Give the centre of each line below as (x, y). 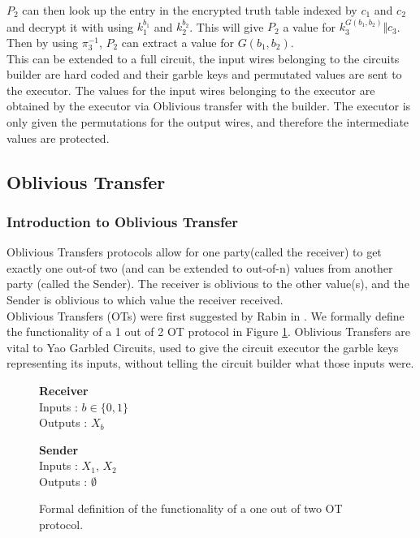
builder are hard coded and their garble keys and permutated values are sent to (204, 74)
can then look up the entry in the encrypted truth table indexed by (190, 10)
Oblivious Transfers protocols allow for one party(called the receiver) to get (194, 252)
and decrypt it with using (70, 26)
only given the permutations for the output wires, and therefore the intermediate (208, 121)
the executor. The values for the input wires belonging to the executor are (191, 90)
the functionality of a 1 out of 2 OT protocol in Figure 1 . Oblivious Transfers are (208, 331)
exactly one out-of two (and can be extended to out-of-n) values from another (200, 267)
